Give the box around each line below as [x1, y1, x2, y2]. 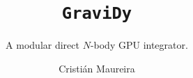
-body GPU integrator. [90, 38, 188, 52]
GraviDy [61, 3, 132, 24]
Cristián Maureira [59, 61, 135, 75]
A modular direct [6, 38, 79, 52]
